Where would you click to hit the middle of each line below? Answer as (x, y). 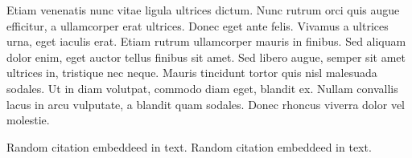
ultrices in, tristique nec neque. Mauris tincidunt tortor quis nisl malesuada (192, 73)
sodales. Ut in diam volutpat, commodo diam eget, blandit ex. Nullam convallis (202, 88)
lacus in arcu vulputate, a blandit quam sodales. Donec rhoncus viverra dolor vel (206, 104)
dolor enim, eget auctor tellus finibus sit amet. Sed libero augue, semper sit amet (206, 57)
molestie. (28, 120)
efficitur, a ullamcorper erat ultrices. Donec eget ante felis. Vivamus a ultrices (198, 25)
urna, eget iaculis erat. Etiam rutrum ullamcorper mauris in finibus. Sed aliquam (206, 41)
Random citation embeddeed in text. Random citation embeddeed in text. (189, 146)
